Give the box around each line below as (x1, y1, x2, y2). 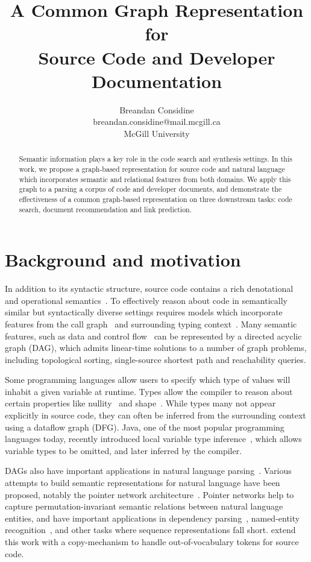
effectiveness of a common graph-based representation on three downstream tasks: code (19, 194, 292, 204)
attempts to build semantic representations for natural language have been (5, 476, 280, 489)
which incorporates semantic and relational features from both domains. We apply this (19, 174, 291, 184)
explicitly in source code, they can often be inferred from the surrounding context (5, 409, 306, 421)
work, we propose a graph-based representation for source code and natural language (19, 163, 285, 174)
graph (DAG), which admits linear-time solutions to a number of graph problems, (5, 341, 307, 354)
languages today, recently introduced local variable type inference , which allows (5, 432, 302, 445)
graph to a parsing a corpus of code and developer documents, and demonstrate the (19, 184, 282, 194)
